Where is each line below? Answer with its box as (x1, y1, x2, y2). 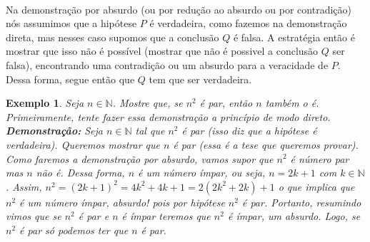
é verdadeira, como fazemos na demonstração (149, 16, 347, 31)
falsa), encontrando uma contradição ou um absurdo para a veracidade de (6, 57, 329, 72)
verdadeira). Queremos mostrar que (6, 137, 160, 152)
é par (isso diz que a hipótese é (181, 123, 317, 138)
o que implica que (278, 179, 355, 194)
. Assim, (6, 179, 42, 194)
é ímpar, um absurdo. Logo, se (227, 209, 361, 223)
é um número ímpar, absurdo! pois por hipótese (19, 194, 225, 209)
